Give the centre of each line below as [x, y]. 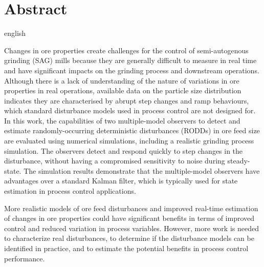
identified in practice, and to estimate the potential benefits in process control [126, 248]
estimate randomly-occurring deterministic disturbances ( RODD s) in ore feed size [132, 130]
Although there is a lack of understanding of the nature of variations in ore [122, 80]
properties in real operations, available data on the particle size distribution [123, 90]
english [15, 33]
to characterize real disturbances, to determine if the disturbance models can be [129, 238]
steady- [239, 161]
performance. [25, 258]
